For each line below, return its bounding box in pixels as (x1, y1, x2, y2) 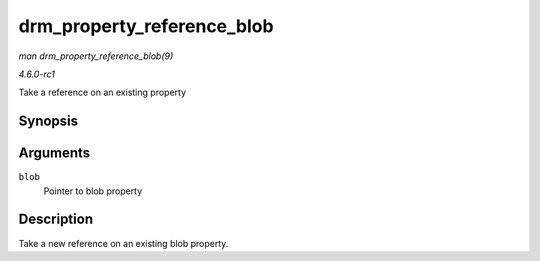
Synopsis (18, 113, 79, 130)
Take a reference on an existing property (18, 86, 187, 99)
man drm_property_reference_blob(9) (18, 50, 174, 62)
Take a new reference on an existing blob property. (18, 237, 229, 249)
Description (18, 211, 94, 228)
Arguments (18, 145, 91, 162)
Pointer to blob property (43, 185, 143, 197)
